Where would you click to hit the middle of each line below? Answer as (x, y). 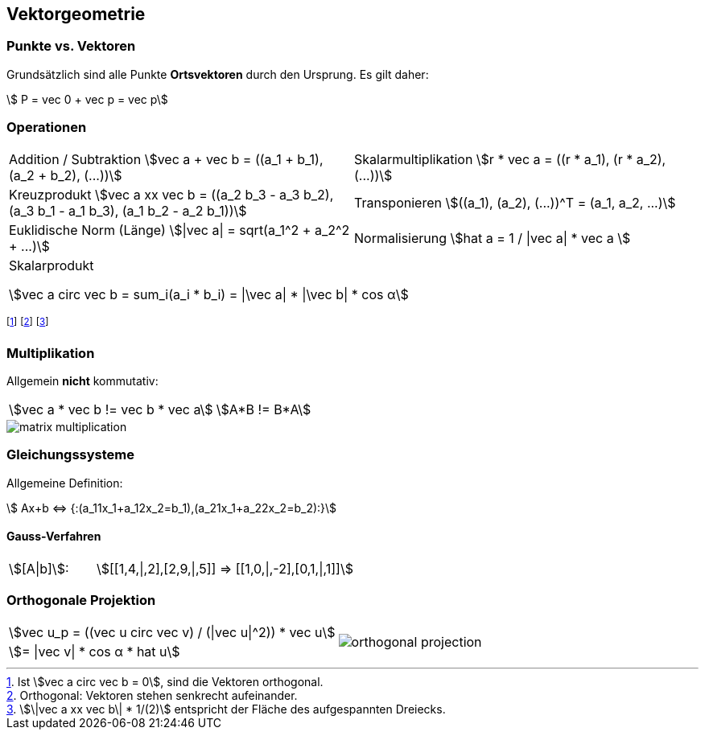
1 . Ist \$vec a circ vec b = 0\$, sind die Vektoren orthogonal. (165, 681)
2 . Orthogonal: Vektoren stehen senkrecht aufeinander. (152, 695)
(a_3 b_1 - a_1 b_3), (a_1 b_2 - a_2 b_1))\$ (128, 210)
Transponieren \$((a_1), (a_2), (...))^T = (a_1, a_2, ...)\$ (515, 202)
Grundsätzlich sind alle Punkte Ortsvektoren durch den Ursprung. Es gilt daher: (218, 74)
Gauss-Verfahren (54, 537)
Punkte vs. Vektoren (71, 46)
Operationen (47, 127)
